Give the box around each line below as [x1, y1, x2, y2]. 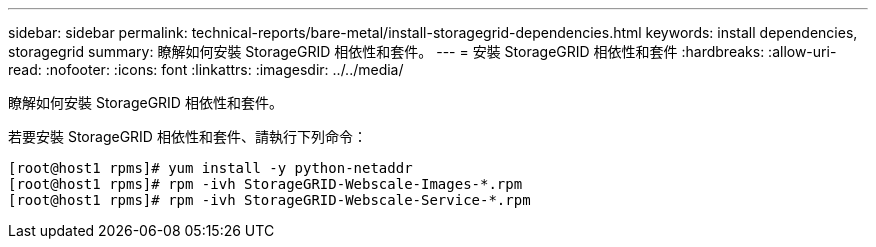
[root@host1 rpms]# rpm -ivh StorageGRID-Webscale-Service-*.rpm [8, 192, 531, 208]
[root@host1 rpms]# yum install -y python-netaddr [8, 160, 413, 176]
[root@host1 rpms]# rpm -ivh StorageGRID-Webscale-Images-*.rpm [8, 176, 523, 192]
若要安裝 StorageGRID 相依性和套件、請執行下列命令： [8, 128, 367, 145]
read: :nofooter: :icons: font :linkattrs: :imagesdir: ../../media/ [8, 61, 404, 78]
